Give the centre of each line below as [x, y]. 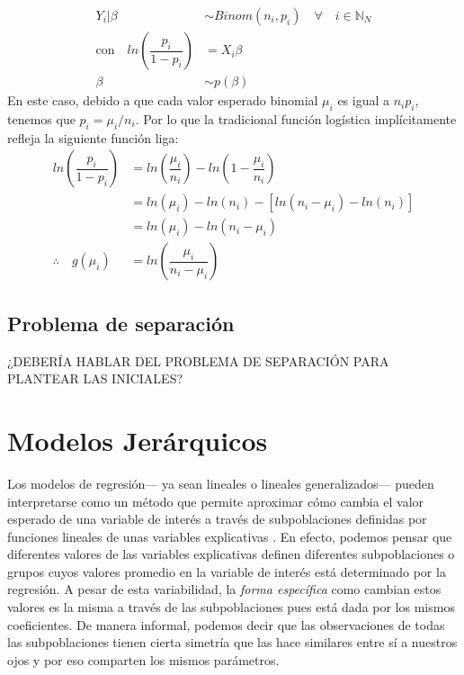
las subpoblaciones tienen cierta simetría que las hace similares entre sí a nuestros [232, 642]
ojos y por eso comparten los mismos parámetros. [143, 659]
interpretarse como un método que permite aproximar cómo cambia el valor [216, 501]
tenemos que [41, 118]
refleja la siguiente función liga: [93, 137]
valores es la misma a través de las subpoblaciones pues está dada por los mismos [231, 607]
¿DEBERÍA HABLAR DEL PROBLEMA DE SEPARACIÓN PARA [198, 360]
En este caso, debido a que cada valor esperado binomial [163, 100]
